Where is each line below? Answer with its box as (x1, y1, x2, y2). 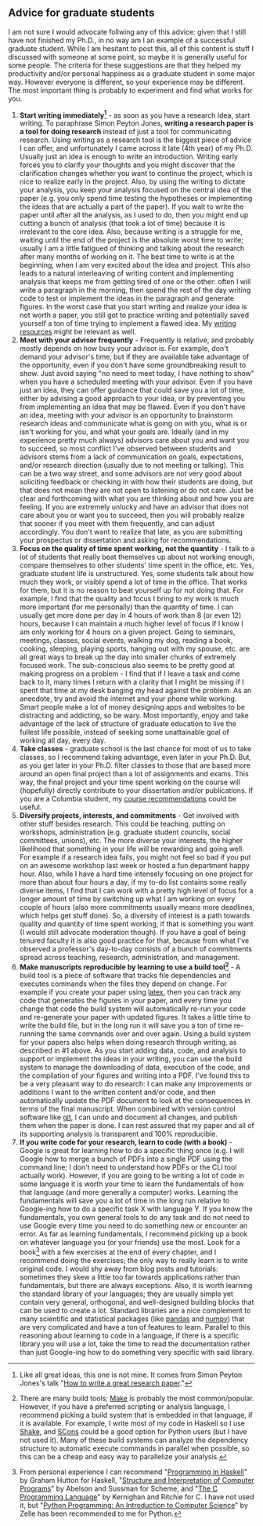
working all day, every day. (19, 736, 106, 745)
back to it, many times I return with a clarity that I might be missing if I (19, 677, 244, 687)
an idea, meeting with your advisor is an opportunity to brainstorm (19, 411, 233, 420)
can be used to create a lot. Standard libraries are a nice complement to (19, 1305, 251, 1315)
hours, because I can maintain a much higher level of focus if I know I (19, 619, 244, 629)
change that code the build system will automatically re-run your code (19, 1004, 247, 1013)
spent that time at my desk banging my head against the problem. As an (19, 686, 252, 695)
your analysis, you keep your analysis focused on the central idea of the (19, 185, 252, 195)
